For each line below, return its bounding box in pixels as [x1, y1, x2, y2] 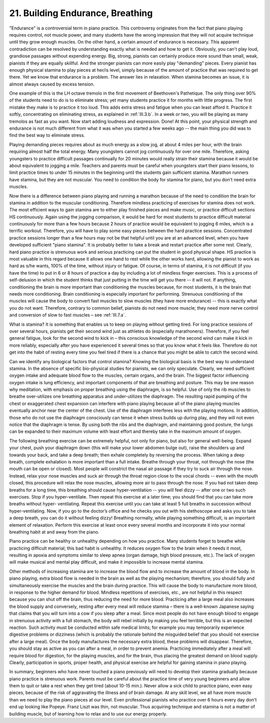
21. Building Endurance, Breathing [9, 8, 153, 19]
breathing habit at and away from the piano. [9, 529, 99, 535]
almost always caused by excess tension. [9, 81, 95, 87]
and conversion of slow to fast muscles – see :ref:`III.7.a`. [9, 312, 126, 318]
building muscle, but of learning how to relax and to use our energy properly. [9, 710, 167, 716]
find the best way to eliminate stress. [9, 132, 85, 138]
